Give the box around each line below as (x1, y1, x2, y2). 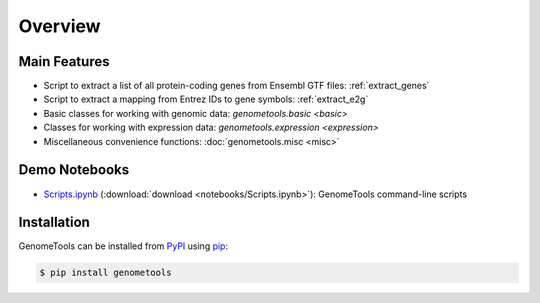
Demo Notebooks (18, 161, 130, 179)
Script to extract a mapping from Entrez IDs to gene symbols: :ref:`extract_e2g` (43, 93, 369, 105)
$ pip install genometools (39, 267, 172, 279)
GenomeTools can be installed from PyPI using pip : (18, 240, 229, 252)
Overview (18, 15, 101, 37)
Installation (18, 214, 90, 231)
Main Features (18, 53, 110, 70)
